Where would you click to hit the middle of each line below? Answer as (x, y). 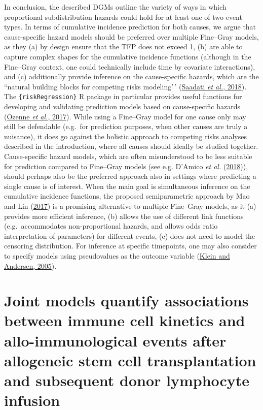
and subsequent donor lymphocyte (127, 380)
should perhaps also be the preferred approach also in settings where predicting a (130, 176)
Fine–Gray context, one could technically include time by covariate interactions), (130, 66)
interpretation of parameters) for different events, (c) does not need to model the (130, 235)
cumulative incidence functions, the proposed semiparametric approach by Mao (127, 196)
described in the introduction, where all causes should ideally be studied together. (131, 146)
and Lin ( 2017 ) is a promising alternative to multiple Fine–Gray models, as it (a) (130, 206)
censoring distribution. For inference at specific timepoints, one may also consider (130, 246)
